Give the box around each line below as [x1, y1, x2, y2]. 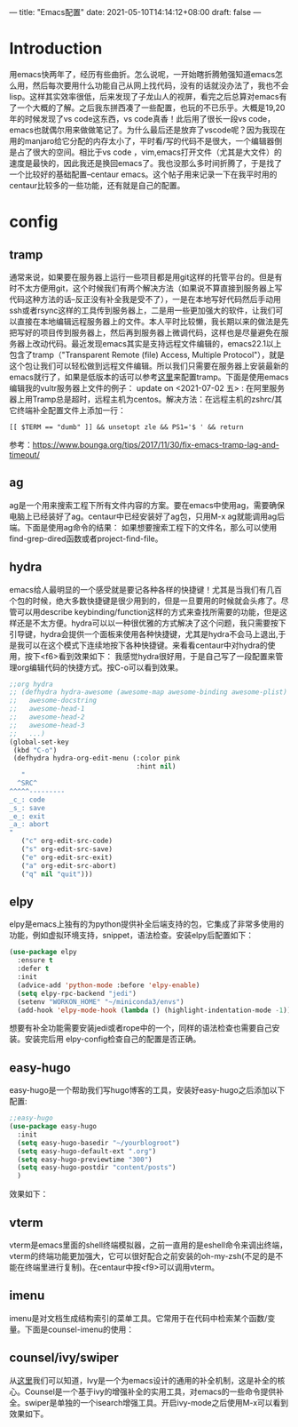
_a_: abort [9, 820, 50, 829]
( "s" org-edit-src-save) [20, 845, 114, 854]
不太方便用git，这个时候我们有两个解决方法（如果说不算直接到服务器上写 [16, 283, 283, 293]
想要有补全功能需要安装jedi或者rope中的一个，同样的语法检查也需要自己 [9, 1023, 272, 1033]
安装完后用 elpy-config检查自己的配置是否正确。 [24, 1033, 201, 1045]
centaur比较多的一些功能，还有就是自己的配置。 [9, 179, 185, 190]
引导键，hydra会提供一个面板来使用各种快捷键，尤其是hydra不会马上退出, [9, 628, 278, 639]
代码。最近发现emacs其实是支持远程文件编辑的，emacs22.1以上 [47, 338, 282, 348]
